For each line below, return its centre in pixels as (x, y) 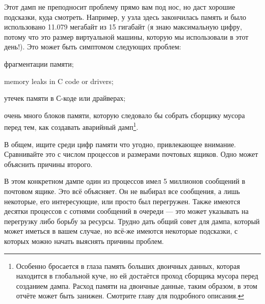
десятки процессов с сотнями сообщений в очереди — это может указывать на (126, 211)
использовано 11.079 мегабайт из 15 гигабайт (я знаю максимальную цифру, (123, 27)
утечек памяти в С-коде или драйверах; (65, 98)
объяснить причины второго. (48, 164)
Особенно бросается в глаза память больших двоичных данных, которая (128, 266)
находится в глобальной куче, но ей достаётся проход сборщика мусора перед (137, 276)
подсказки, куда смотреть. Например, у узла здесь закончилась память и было (125, 17)
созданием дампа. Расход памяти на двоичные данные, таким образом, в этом (137, 285)
